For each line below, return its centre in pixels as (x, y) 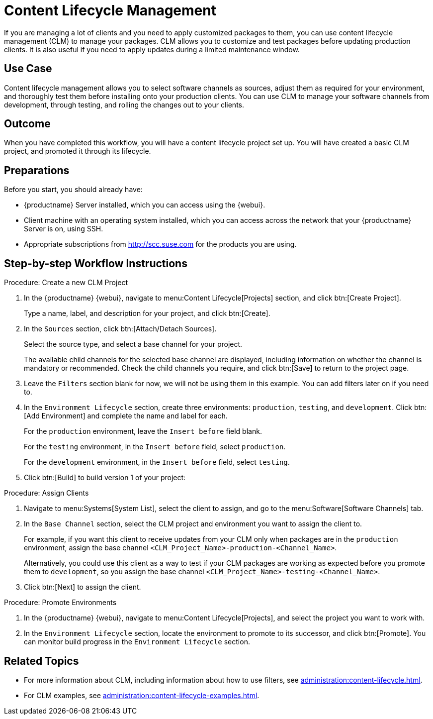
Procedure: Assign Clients (46, 493)
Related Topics (42, 661)
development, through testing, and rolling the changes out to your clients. (124, 104)
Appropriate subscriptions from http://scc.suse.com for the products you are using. (160, 244)
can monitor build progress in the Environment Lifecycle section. (137, 642)
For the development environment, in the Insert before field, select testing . (157, 462)
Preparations (37, 170)
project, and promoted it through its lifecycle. (78, 151)
